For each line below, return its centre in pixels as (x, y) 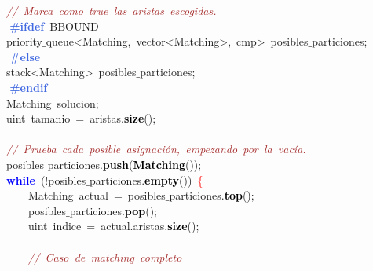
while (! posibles (46, 179)
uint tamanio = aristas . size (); (81, 118)
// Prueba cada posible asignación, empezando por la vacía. (156, 149)
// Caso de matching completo (105, 256)
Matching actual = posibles (97, 195)
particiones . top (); (212, 195)
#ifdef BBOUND (54, 26)
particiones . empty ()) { (146, 179)
